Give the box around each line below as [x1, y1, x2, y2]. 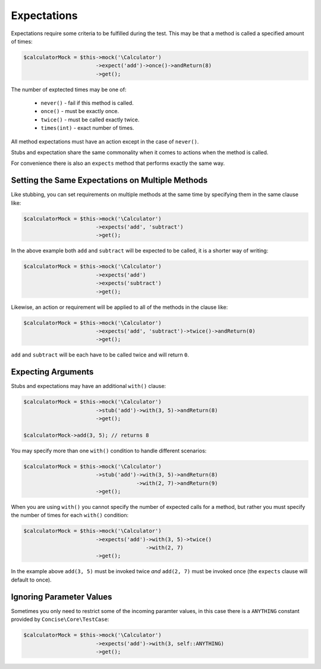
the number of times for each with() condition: [11, 512, 129, 519]
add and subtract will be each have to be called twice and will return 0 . [11, 351, 190, 358]
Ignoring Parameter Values [11, 592, 112, 602]
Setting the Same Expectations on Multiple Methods [11, 176, 208, 186]
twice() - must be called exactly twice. [40, 116, 140, 123]
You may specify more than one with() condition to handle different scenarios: [11, 447, 207, 454]
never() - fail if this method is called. [40, 99, 134, 107]
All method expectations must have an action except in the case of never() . [11, 137, 199, 145]
